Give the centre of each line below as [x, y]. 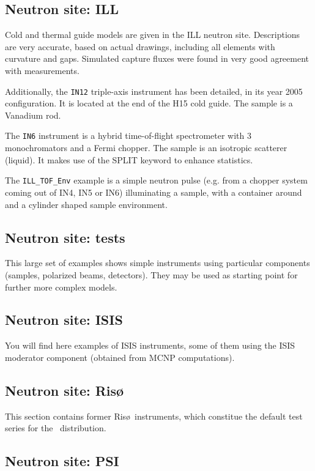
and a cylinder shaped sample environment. [86, 204]
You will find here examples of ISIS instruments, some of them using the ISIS [150, 345]
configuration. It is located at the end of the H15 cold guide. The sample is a [149, 103]
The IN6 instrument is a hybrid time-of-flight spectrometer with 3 [128, 135]
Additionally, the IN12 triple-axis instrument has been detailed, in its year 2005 [154, 91]
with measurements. [42, 70]
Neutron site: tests [65, 237]
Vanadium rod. [33, 115]
